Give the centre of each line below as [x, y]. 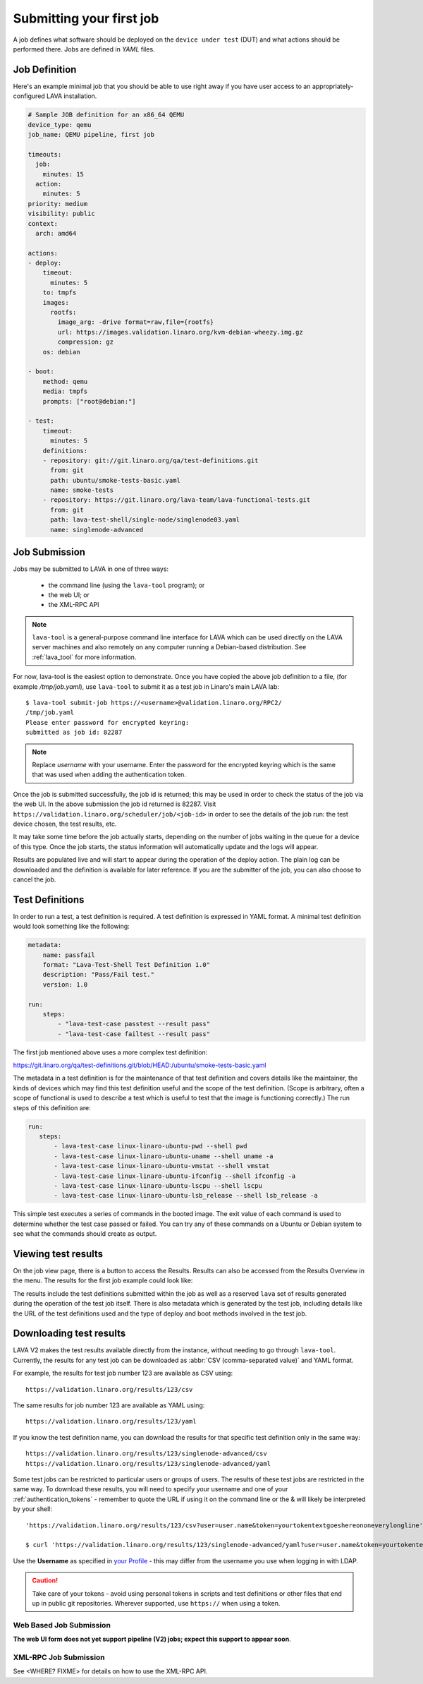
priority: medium [58, 204]
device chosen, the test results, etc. [65, 824]
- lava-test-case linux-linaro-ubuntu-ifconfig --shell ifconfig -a [175, 1176]
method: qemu [65, 381]
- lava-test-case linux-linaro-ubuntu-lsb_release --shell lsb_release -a [186, 1196]
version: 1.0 [65, 984]
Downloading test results [69, 1334]
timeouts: [45, 154]
